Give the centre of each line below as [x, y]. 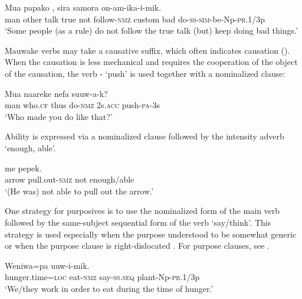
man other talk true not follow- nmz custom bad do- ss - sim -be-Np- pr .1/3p [135, 19]
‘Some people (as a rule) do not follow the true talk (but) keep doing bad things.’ [151, 30]
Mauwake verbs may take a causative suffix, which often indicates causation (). [147, 50]
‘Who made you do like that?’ [59, 116]
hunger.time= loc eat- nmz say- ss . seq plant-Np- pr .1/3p [102, 277]
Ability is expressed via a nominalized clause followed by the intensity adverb [145, 136]
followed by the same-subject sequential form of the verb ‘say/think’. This [138, 222]
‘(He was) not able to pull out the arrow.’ [79, 191]
